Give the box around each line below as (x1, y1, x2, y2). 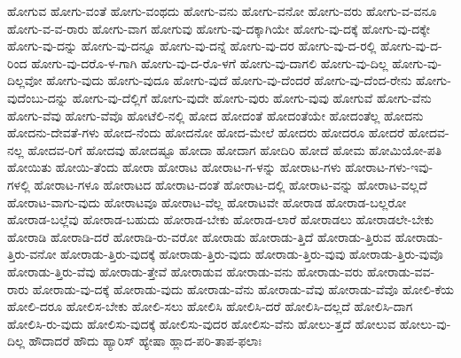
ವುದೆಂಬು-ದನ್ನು (7, 88, 68, 106)
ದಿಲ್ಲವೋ (7, 71, 43, 89)
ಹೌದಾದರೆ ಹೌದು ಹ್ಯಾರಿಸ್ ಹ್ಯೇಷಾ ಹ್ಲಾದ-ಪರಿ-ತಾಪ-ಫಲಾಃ (28, 331, 262, 350)
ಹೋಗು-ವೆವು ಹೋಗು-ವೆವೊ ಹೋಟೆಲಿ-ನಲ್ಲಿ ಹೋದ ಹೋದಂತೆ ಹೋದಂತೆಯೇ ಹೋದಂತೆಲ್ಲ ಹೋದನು (7, 105, 424, 124)
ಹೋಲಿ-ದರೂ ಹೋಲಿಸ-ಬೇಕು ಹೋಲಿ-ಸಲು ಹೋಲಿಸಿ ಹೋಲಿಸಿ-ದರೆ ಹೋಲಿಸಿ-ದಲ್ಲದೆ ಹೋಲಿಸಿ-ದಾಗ (7, 297, 413, 315)
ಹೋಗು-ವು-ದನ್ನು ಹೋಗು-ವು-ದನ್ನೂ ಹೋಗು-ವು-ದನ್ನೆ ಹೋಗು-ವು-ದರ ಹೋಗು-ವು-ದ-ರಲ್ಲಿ (7, 36, 377, 55)
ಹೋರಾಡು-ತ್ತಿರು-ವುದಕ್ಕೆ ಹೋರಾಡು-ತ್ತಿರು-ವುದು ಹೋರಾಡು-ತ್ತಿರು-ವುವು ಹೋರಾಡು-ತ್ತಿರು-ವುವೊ (60, 245, 443, 263)
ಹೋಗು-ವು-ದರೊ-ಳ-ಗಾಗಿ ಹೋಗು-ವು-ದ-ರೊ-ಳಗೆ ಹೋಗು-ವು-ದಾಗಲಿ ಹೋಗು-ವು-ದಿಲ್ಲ (31, 53, 388, 72)
